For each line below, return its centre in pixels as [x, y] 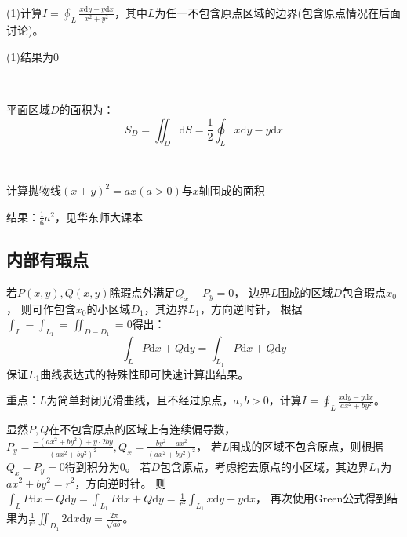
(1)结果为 [30, 56]
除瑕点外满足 [142, 292]
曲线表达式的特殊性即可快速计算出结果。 [145, 373]
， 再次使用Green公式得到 [322, 498]
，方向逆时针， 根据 [251, 308]
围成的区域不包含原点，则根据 [306, 446]
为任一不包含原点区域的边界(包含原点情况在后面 [278, 12]
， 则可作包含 [41, 308]
